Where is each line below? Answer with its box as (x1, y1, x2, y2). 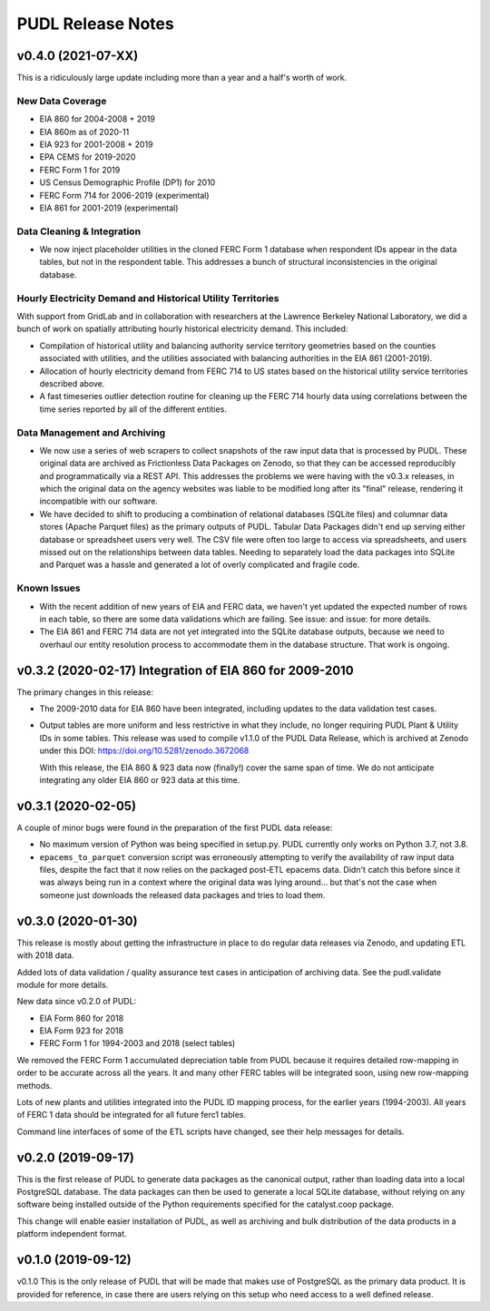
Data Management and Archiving (16, 426, 166, 439)
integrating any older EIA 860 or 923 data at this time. (39, 774, 240, 785)
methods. (16, 1080, 53, 1091)
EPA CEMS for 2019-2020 (39, 152, 136, 162)
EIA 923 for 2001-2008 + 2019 (39, 139, 153, 150)
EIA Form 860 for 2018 (39, 1013, 124, 1023)
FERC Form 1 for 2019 (39, 164, 121, 175)
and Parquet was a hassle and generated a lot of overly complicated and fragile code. (39, 559, 360, 571)
